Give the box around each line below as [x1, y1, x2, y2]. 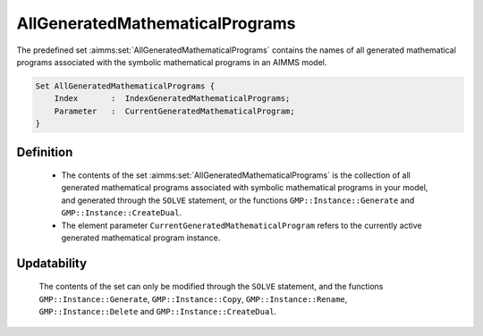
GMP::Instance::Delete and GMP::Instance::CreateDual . [38, 307, 277, 317]
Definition [16, 144, 73, 160]
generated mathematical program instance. [61, 232, 221, 243]
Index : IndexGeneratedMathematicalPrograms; [54, 94, 291, 104]
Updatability [16, 256, 88, 271]
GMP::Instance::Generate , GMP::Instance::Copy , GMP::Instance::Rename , [38, 293, 348, 304]
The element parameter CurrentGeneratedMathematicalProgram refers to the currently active [61, 220, 422, 231]
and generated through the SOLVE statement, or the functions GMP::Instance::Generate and [61, 195, 415, 206]
